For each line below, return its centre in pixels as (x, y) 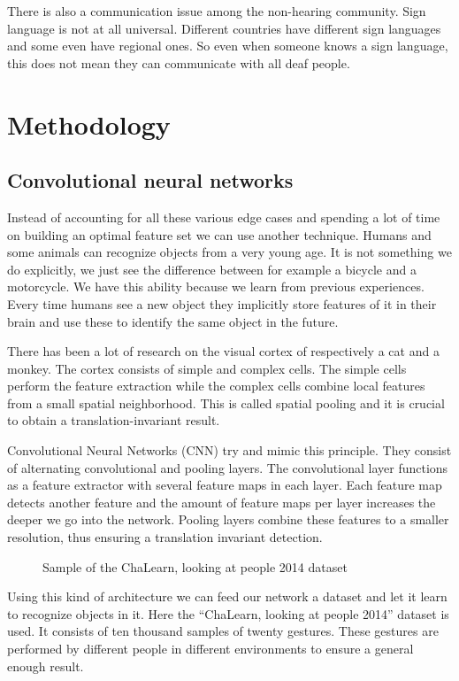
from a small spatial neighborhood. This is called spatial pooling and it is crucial (226, 402)
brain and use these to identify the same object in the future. (173, 321)
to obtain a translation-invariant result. (114, 420)
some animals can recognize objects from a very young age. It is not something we (229, 252)
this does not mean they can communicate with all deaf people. (179, 62)
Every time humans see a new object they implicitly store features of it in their (222, 303)
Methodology (89, 124)
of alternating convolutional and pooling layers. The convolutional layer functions (228, 467)
